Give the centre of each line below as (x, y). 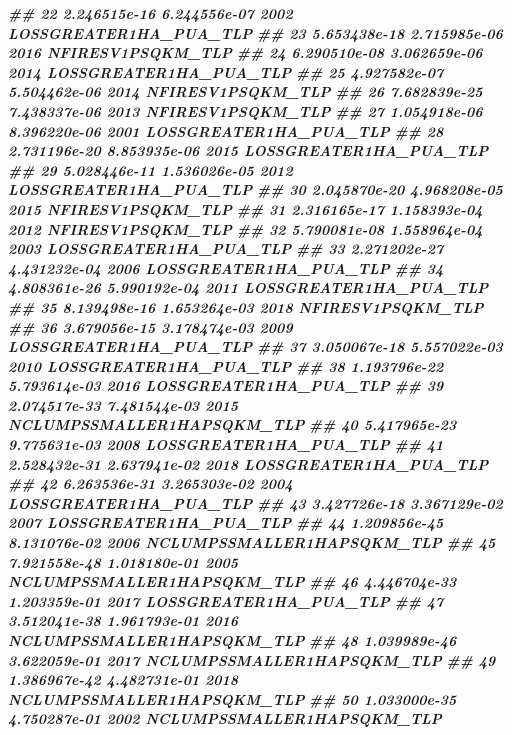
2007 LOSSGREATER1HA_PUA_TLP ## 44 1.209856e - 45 (226, 522)
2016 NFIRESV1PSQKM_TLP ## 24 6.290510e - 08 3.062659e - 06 (245, 52)
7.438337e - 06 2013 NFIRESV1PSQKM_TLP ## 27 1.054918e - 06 (245, 110)
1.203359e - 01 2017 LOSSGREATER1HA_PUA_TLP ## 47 (226, 600)
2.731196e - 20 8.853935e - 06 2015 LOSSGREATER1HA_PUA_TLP (248, 150)
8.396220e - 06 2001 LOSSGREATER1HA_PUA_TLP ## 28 (226, 130)
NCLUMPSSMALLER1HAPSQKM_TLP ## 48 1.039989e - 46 (232, 640)
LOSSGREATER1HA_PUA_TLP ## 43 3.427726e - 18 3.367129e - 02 (255, 502)
